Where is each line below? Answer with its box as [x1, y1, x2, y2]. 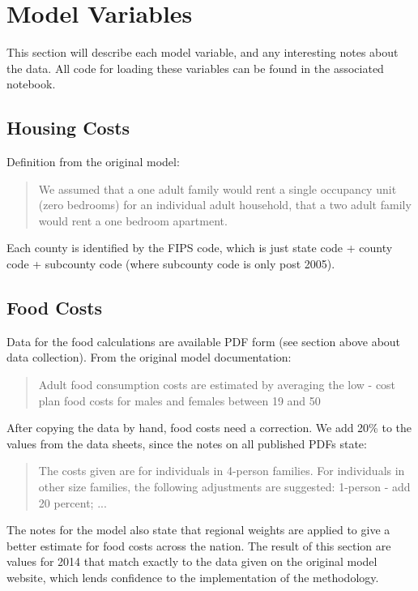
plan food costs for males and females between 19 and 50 [38, 392, 321, 409]
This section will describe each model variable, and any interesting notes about [6, 44, 399, 61]
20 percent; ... [38, 494, 107, 511]
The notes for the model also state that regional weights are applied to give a [6, 521, 390, 538]
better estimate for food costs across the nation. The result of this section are [6, 537, 391, 554]
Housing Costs [6, 115, 130, 140]
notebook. [6, 75, 56, 92]
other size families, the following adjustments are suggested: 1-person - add [38, 478, 411, 495]
